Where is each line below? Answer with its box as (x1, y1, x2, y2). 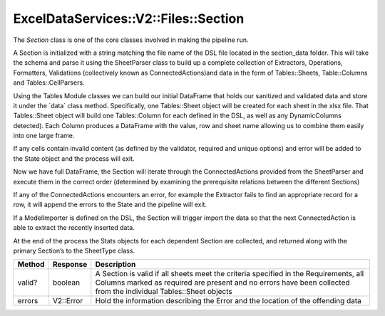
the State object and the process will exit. (13, 154, 135, 163)
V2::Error (52, 296, 83, 306)
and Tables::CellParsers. (13, 78, 85, 87)
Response (52, 260, 88, 270)
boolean (52, 278, 81, 288)
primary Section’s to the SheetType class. (13, 246, 135, 255)
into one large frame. (13, 132, 75, 140)
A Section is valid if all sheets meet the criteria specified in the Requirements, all (95, 269, 364, 279)
